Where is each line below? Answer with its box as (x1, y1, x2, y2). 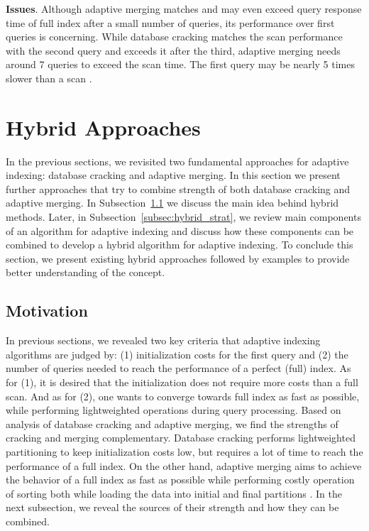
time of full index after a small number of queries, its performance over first (6, 15, 335, 30)
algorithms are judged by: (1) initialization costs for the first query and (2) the (6, 346, 348, 361)
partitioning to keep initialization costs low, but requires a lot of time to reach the (6, 444, 363, 459)
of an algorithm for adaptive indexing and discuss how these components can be (6, 223, 354, 238)
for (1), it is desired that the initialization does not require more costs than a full (6, 375, 358, 390)
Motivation (6, 300, 88, 322)
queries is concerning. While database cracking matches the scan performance (6, 29, 343, 44)
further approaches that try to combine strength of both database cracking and (6, 181, 351, 196)
